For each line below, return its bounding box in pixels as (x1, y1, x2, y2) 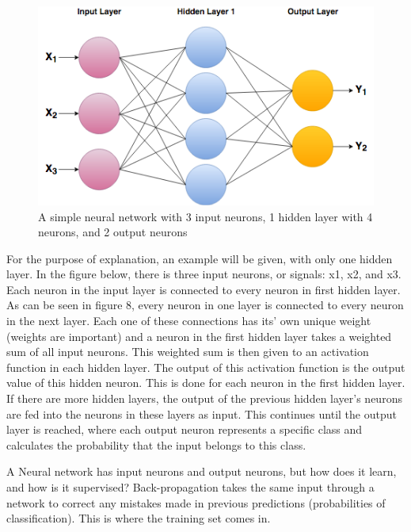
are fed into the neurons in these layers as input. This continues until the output (6, 405, 397, 422)
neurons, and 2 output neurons (38, 224, 188, 240)
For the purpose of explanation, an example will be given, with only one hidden (6, 250, 393, 266)
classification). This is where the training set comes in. (6, 510, 271, 526)
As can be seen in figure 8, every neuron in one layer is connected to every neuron (6, 297, 404, 313)
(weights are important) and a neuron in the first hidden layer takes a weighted (6, 327, 392, 344)
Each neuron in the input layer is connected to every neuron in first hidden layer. (6, 281, 401, 297)
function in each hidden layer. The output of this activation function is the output (6, 358, 405, 375)
